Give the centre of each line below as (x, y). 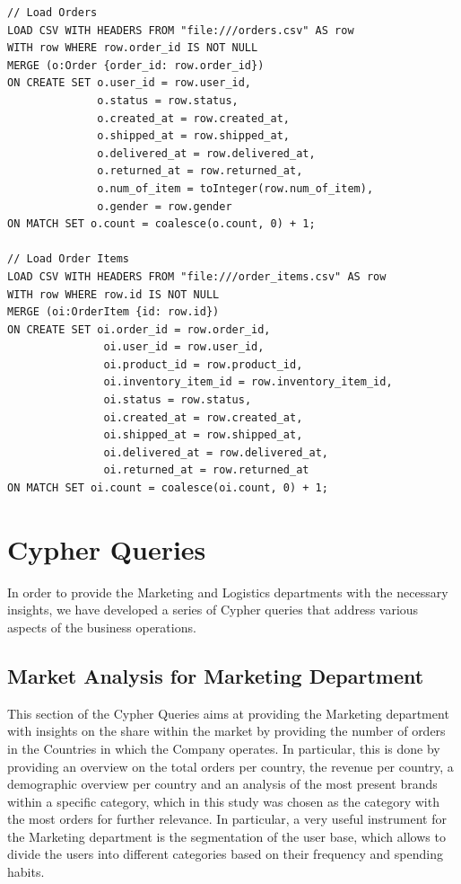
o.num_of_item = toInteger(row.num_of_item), (235, 188)
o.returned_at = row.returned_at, (200, 171)
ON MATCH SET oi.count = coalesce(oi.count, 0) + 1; (168, 488)
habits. (26, 872)
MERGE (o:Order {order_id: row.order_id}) (136, 65)
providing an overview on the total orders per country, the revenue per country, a (230, 766)
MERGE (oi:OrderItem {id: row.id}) (113, 312)
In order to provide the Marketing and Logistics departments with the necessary (228, 592)
